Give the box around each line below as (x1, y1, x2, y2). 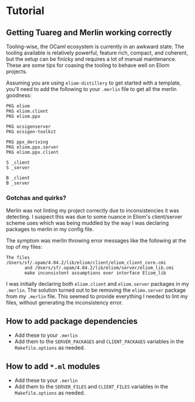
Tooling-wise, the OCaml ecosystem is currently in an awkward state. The (6, 43, 184, 50)
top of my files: (6, 244, 43, 251)
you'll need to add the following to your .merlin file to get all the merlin (6, 86, 177, 92)
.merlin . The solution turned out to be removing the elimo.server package (6, 286, 186, 294)
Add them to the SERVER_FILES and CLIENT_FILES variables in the (14, 383, 169, 390)
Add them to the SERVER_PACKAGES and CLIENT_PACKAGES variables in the (14, 338, 184, 345)
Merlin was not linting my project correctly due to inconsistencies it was (6, 207, 180, 214)
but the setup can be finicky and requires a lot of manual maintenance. (6, 56, 177, 62)
